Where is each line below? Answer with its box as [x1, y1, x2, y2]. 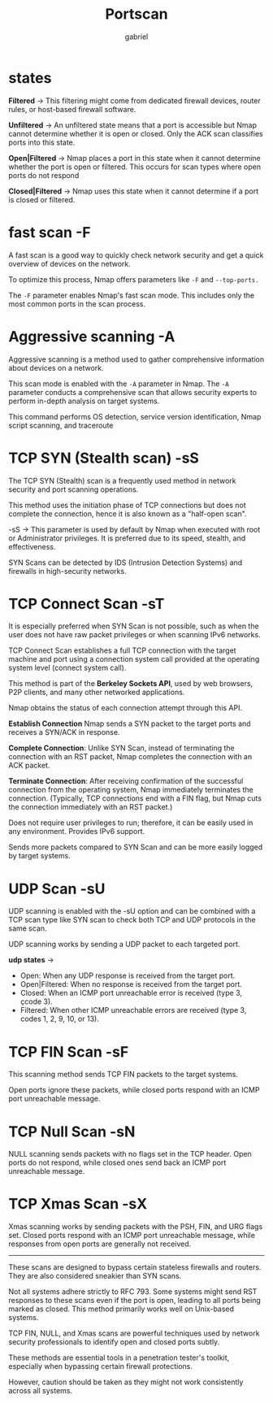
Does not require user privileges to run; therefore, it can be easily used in [8, 818, 253, 827]
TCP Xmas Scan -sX [8, 1195, 148, 1214]
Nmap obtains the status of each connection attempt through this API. [8, 703, 242, 713]
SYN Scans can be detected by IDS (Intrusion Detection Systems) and [8, 558, 243, 567]
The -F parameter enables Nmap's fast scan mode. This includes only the [8, 290, 255, 300]
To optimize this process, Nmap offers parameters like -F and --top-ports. [8, 274, 260, 285]
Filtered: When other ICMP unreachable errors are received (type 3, [19, 1006, 247, 1015]
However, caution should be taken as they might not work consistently [8, 1377, 244, 1387]
